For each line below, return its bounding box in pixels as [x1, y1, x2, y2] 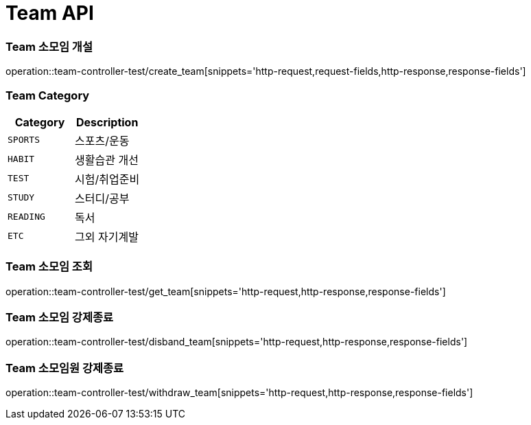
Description [75, 115, 139, 129]
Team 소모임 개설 [5, 39, 93, 54]
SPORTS [8, 135, 40, 146]
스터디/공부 [75, 191, 130, 205]
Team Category [5, 88, 90, 102]
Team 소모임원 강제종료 [5, 360, 124, 375]
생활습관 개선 [75, 152, 139, 167]
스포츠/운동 [75, 133, 130, 148]
